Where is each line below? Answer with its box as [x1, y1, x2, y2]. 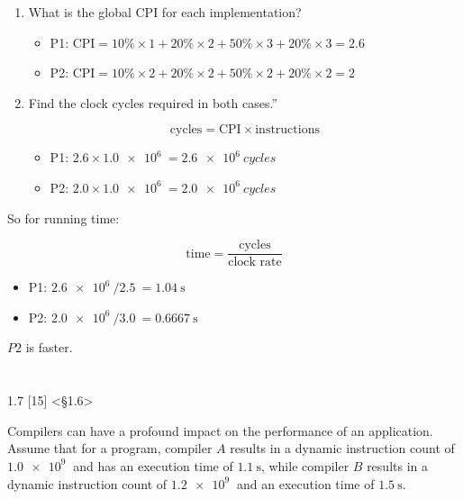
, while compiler [260, 456, 350, 475]
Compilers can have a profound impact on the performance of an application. [7, 421, 433, 440]
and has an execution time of [73, 456, 233, 475]
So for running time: [7, 208, 120, 227]
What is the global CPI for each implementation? [28, 3, 302, 21]
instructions [255, 123, 320, 137]
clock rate [228, 256, 282, 269]
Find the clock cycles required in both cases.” [28, 93, 278, 112]
